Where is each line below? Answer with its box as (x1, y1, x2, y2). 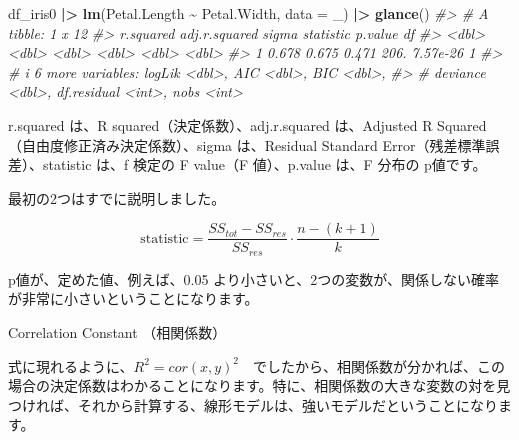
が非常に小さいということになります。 (8, 288, 259, 309)
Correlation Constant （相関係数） (8, 322, 227, 343)
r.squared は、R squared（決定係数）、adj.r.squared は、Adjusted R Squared (8, 114, 487, 135)
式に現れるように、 (8, 355, 134, 376)
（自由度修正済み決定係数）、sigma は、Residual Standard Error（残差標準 (8, 134, 486, 155)
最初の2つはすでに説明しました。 (8, 187, 226, 208)
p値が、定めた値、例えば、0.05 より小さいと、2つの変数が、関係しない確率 (8, 268, 499, 289)
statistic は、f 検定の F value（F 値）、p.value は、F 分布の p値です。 (42, 154, 487, 175)
